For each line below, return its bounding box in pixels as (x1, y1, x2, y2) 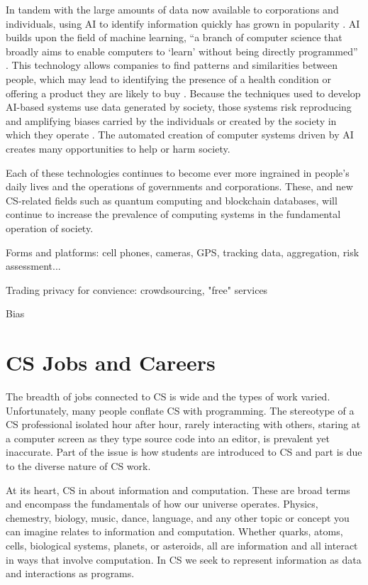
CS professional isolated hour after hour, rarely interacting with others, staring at (6, 417, 361, 432)
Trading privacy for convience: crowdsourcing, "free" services (6, 282, 268, 297)
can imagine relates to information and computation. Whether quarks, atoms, (6, 524, 343, 539)
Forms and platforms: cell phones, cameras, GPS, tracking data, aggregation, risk (6, 244, 359, 259)
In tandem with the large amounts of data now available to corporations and (6, 2, 339, 16)
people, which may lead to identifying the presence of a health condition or (6, 71, 332, 86)
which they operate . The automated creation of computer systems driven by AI (6, 127, 354, 142)
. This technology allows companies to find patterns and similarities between (6, 58, 338, 72)
